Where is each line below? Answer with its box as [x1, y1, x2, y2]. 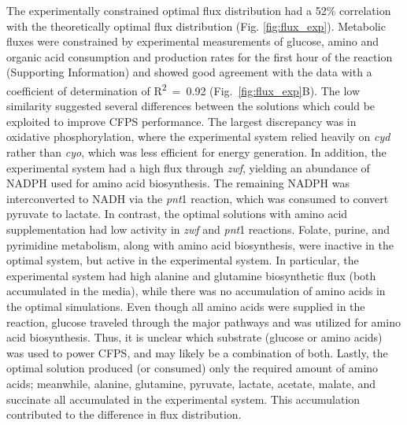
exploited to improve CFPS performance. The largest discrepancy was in [6, 113, 357, 129]
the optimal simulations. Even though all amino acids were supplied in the [6, 297, 365, 314]
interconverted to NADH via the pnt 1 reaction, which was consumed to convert [6, 190, 389, 206]
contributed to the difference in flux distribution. [6, 406, 242, 423]
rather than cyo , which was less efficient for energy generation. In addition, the [6, 144, 387, 160]
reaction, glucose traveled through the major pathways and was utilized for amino [6, 313, 401, 330]
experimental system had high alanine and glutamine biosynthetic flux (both [6, 267, 376, 283]
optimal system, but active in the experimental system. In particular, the [6, 252, 359, 268]
